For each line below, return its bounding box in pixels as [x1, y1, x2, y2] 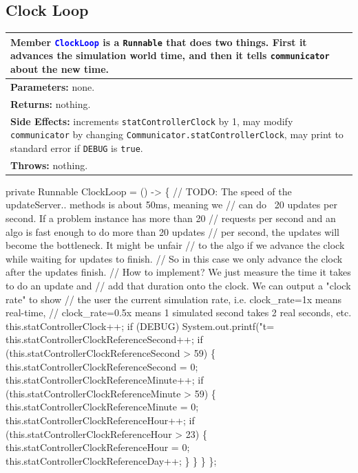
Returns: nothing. [10, 96, 91, 111]
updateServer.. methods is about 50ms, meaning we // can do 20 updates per [6, 197, 337, 212]
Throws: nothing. [10, 157, 88, 172]
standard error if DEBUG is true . [10, 140, 143, 155]
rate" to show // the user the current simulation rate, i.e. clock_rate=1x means [6, 291, 341, 306]
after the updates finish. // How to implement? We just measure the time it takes [6, 265, 351, 279]
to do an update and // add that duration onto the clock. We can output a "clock [6, 278, 351, 293]
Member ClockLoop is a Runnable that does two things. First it [10, 34, 307, 49]
